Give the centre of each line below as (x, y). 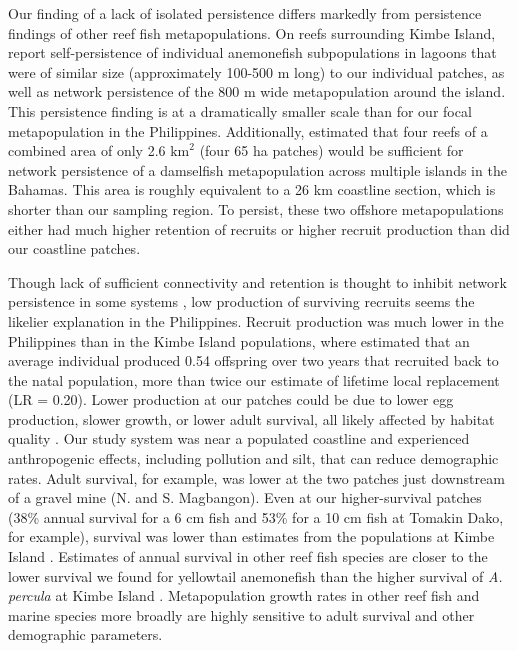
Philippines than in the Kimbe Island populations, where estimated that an (239, 340)
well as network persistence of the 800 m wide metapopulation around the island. (257, 91)
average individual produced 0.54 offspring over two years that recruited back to (253, 360)
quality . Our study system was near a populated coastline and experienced (239, 438)
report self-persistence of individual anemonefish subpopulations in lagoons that (252, 52)
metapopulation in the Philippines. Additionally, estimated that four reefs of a (248, 130)
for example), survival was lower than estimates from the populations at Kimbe (251, 536)
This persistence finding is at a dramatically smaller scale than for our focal (240, 110)
